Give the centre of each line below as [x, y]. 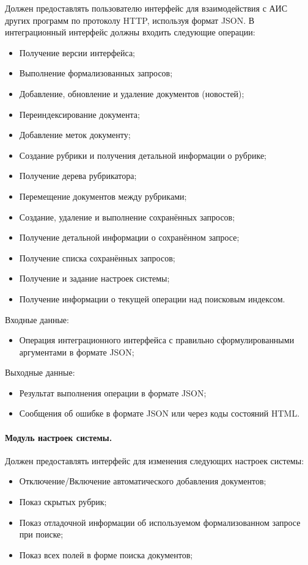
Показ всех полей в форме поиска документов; [106, 554]
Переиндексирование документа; [79, 114]
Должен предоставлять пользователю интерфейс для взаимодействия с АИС [146, 8]
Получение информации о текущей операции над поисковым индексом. [152, 298]
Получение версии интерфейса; [77, 52]
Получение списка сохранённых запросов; [97, 257]
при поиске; [41, 534]
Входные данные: [37, 319]
